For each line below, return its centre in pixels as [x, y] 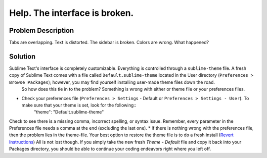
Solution [22, 56]
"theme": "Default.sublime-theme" [69, 112]
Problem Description [42, 30]
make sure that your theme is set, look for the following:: [79, 105]
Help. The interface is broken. [71, 13]
